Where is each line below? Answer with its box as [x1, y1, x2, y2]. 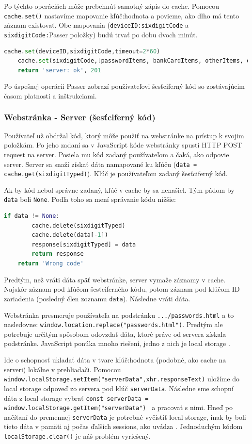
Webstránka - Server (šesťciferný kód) [4, 111, 156, 123]
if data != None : [4, 213, 60, 220]
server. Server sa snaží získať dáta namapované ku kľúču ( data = [4, 159, 197, 169]
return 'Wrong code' [17, 260, 84, 267]
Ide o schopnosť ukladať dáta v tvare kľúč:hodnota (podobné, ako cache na [4, 355, 226, 364]
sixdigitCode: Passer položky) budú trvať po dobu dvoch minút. [4, 29, 198, 39]
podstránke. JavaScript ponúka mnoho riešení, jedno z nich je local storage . [4, 338, 230, 348]
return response [31, 250, 84, 258]
